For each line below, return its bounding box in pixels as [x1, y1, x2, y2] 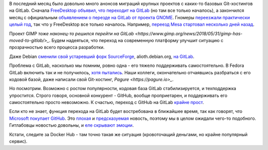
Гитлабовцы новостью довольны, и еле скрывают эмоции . [9, 122, 134, 128]
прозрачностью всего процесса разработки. [9, 45, 105, 50]
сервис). [9, 139, 27, 145]
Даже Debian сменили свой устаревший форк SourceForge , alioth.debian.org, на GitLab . [9, 53, 195, 59]
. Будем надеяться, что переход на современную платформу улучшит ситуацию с [49, 37, 223, 43]
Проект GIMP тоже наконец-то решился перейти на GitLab [9, 30, 134, 37]
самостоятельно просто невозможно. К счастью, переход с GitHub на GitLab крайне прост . [9, 100, 204, 105]
